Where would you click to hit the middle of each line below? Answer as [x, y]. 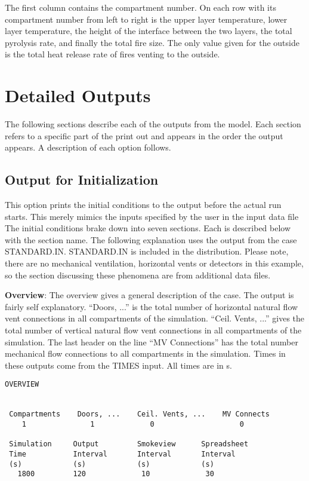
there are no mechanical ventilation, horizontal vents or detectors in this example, [154, 263]
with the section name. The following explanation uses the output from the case [151, 239]
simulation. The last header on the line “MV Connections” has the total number [152, 341]
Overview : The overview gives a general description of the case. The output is [149, 295]
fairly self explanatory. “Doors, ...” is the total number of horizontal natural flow [152, 306]
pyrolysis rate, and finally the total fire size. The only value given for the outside [152, 42]
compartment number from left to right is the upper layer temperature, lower [146, 19]
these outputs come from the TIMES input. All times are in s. [118, 365]
